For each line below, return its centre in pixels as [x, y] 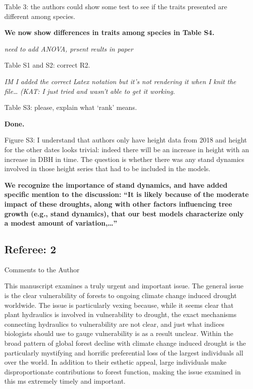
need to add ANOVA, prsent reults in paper [69, 48]
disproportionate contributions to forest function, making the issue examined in [123, 371]
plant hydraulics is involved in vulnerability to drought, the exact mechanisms [121, 314]
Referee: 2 [30, 249]
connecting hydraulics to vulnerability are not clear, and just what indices [115, 324]
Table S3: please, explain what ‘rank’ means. [71, 107]
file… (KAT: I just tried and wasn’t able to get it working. [90, 91]
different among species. [40, 16]
